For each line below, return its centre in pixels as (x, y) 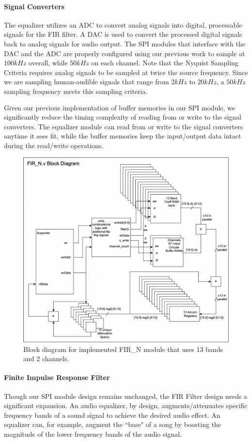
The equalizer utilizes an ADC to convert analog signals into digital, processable (123, 24)
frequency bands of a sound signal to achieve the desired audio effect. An (112, 415)
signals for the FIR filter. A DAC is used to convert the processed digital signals (123, 34)
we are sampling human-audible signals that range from (87, 82)
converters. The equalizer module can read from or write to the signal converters (124, 126)
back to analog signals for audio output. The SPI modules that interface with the (125, 43)
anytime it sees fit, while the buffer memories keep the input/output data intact (123, 136)
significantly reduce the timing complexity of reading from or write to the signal (123, 117)
